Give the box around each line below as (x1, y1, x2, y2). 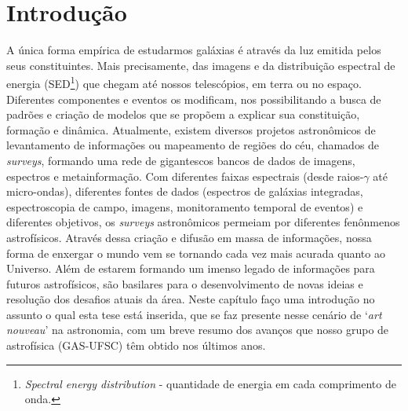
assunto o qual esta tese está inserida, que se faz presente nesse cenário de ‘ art (6, 306, 382, 322)
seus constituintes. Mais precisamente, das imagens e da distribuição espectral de (6, 57, 395, 73)
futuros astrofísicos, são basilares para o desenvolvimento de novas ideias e (6, 275, 363, 292)
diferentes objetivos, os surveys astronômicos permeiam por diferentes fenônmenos (6, 214, 400, 230)
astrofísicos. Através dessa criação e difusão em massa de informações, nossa (6, 229, 372, 245)
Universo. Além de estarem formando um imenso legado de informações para (6, 260, 375, 277)
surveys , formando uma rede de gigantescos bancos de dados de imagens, (6, 152, 355, 168)
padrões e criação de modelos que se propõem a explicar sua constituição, (6, 106, 360, 123)
